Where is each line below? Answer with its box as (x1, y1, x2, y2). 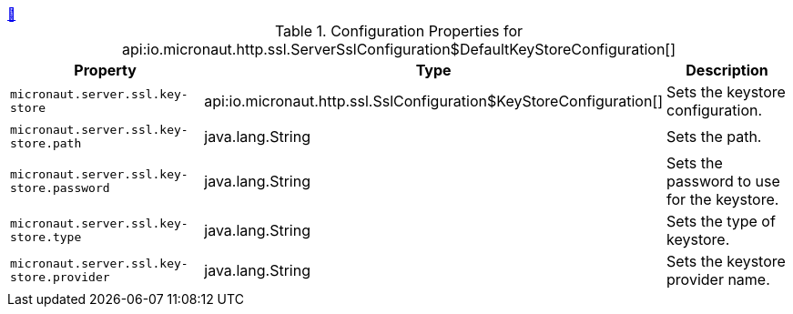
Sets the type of (666, 212, 776, 230)
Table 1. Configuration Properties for (274, 22, 524, 40)
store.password (10, 181, 110, 195)
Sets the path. (666, 127, 762, 146)
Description (686, 61, 768, 79)
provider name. (666, 270, 770, 289)
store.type (10, 230, 82, 244)
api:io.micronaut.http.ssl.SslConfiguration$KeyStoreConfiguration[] (204, 92, 664, 110)
